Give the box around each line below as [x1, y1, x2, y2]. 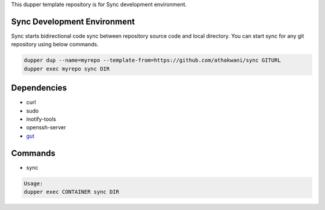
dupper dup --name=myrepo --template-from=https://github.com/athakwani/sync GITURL [23, 57, 281, 64]
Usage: [23, 180, 43, 187]
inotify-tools [26, 115, 57, 123]
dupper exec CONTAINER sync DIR [23, 188, 120, 196]
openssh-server [26, 124, 66, 131]
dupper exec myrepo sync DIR [23, 65, 110, 72]
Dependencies [11, 83, 67, 93]
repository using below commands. [11, 41, 99, 48]
